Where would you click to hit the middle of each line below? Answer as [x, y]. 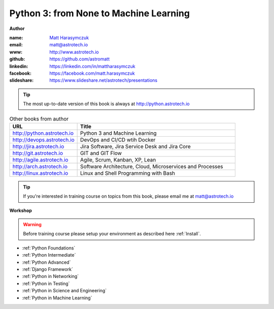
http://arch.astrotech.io [40, 166]
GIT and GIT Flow [101, 153]
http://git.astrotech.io [38, 153]
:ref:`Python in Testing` [46, 283]
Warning [32, 224]
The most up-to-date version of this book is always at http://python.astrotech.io [106, 104]
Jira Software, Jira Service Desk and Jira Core [136, 146]
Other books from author [39, 118]
